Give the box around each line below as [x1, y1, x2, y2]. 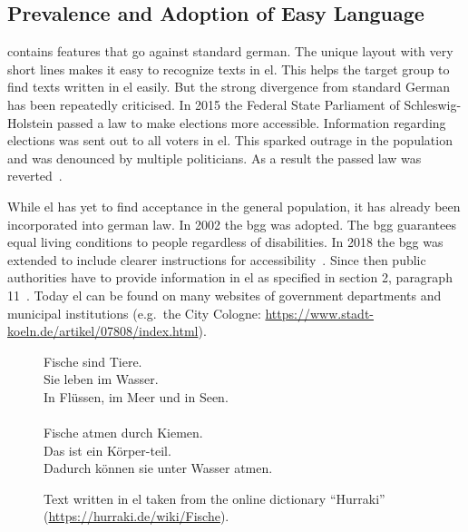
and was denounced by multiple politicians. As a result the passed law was [7, 148, 422, 167]
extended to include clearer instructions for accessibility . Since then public [7, 250, 426, 269]
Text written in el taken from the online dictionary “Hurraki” [44, 488, 385, 507]
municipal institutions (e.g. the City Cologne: [7, 303, 261, 322]
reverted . [7, 166, 63, 185]
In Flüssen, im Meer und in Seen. [44, 387, 229, 406]
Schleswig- [404, 94, 462, 113]
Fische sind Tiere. [44, 351, 142, 370]
